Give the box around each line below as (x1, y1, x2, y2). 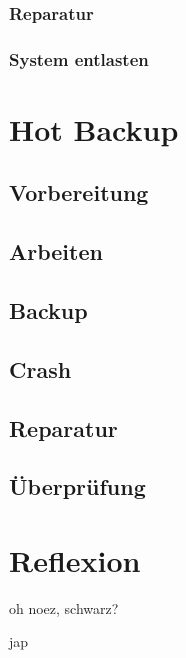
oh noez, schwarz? (9, 597, 119, 618)
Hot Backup (9, 108, 179, 149)
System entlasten (9, 46, 149, 71)
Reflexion (9, 539, 141, 580)
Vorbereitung (9, 177, 149, 208)
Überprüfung (9, 471, 146, 502)
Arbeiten (9, 236, 103, 267)
